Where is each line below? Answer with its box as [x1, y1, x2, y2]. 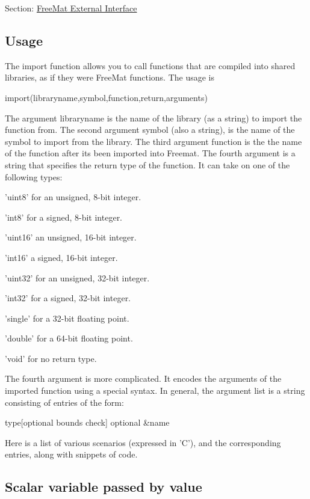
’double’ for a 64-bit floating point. [5, 332, 133, 344]
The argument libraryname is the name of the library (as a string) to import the [5, 111, 302, 124]
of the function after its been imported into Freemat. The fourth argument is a [5, 147, 296, 159]
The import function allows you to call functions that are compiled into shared [5, 59, 296, 72]
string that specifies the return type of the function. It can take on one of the [5, 158, 290, 171]
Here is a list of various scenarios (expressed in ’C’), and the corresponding [5, 436, 281, 448]
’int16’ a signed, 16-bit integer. [5, 251, 118, 263]
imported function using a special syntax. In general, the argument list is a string [5, 384, 305, 397]
